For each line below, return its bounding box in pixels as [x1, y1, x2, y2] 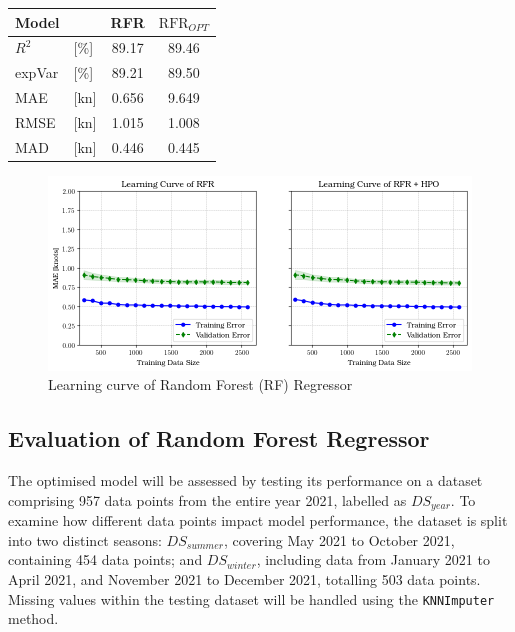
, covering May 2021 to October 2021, [223, 529, 455, 550]
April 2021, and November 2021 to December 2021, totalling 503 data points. [8, 569, 481, 590]
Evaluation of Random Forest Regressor [8, 423, 430, 454]
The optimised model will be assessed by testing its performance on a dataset [8, 470, 483, 491]
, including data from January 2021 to [256, 549, 490, 570]
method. [8, 608, 59, 629]
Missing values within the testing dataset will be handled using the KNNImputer [8, 588, 495, 609]
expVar [15, 62, 59, 83]
